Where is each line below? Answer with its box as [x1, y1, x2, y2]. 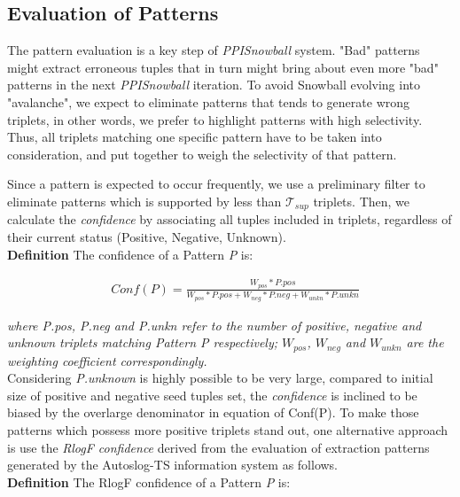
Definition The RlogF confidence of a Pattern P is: [7, 472, 291, 491]
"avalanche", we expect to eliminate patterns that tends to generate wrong [7, 92, 410, 111]
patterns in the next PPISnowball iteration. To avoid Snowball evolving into [7, 75, 421, 94]
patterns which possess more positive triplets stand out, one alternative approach [7, 421, 448, 439]
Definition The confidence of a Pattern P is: [7, 245, 253, 263]
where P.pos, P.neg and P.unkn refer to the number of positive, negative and [7, 315, 422, 334]
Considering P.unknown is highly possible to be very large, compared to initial [7, 369, 433, 387]
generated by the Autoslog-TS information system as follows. [7, 455, 339, 474]
